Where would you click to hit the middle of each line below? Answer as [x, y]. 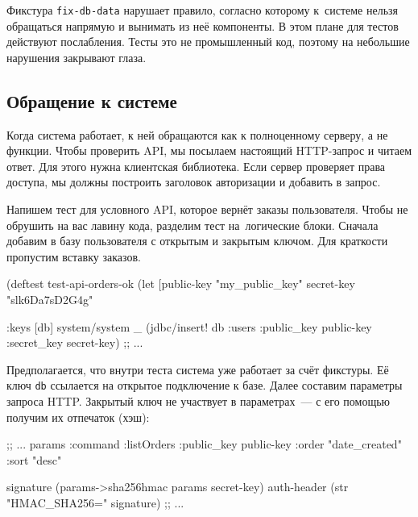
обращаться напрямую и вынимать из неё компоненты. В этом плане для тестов [203, 25]
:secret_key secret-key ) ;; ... [75, 342]
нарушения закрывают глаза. [77, 57]
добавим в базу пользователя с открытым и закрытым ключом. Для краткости [197, 241]
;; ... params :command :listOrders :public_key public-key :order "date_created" [204, 444]
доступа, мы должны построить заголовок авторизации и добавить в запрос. [194, 182]
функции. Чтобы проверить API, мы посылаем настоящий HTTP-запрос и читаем [209, 150]
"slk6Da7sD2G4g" [50, 299]
